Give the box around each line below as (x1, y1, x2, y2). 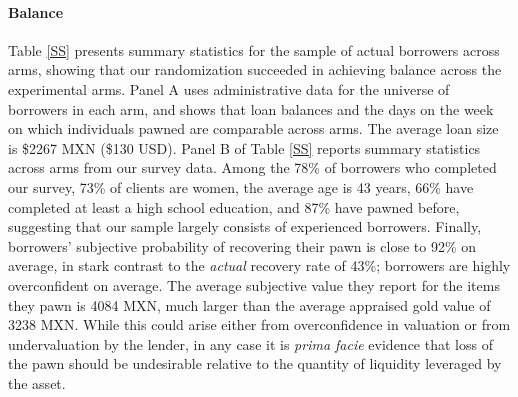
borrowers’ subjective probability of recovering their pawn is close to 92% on (8, 235, 477, 256)
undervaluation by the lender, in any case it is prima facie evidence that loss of (8, 333, 493, 354)
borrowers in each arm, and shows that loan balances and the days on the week (8, 98, 494, 119)
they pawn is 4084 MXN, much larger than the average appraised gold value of (8, 294, 491, 315)
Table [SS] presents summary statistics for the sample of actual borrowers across (8, 39, 500, 60)
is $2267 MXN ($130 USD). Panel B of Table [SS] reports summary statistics (8, 137, 481, 158)
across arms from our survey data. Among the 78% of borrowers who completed (8, 157, 497, 178)
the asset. (8, 372, 66, 393)
